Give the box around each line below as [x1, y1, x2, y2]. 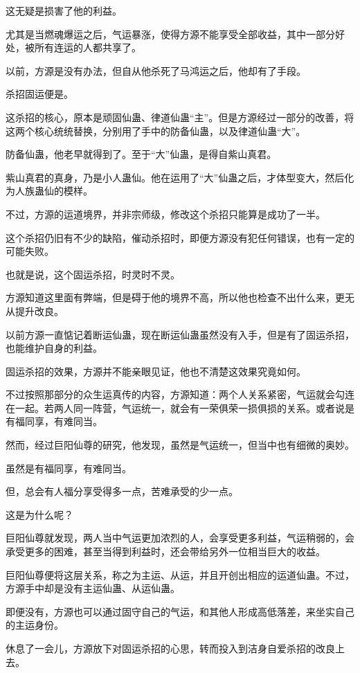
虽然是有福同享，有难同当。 [6, 460, 132, 475]
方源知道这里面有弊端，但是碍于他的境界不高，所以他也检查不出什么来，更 [6, 290, 345, 305]
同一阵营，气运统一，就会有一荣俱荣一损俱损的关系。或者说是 [73, 400, 354, 415]
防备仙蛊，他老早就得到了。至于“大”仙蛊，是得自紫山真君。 [6, 147, 277, 161]
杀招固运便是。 [6, 87, 73, 101]
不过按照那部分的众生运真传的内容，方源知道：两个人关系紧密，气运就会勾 [6, 387, 345, 402]
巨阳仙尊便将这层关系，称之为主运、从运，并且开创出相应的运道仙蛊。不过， [6, 567, 354, 582]
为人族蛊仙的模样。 [6, 183, 93, 198]
